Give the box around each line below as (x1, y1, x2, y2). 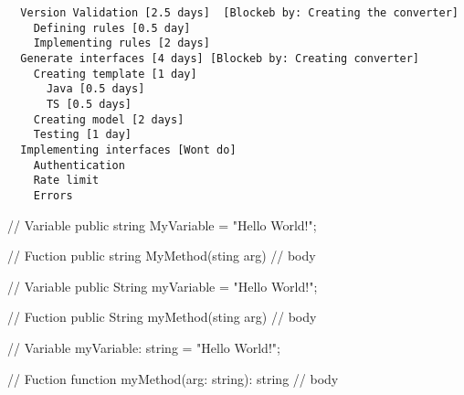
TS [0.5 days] (46, 97, 132, 111)
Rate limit (33, 174, 100, 187)
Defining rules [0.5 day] (33, 21, 191, 35)
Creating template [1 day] (33, 67, 197, 80)
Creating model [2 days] (33, 112, 185, 126)
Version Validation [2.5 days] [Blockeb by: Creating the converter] (20, 6, 459, 19)
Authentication (33, 158, 125, 172)
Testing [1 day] (33, 128, 132, 142)
